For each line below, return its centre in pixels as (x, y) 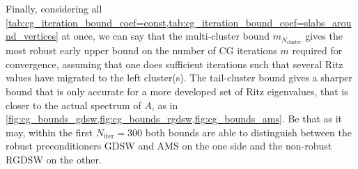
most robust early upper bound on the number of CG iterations (141, 50)
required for (317, 50)
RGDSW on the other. (54, 160)
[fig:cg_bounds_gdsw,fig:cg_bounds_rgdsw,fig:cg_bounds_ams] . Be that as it (174, 119)
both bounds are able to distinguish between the (248, 132)
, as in (165, 105)
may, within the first (49, 132)
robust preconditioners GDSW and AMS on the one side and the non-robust (169, 146)
